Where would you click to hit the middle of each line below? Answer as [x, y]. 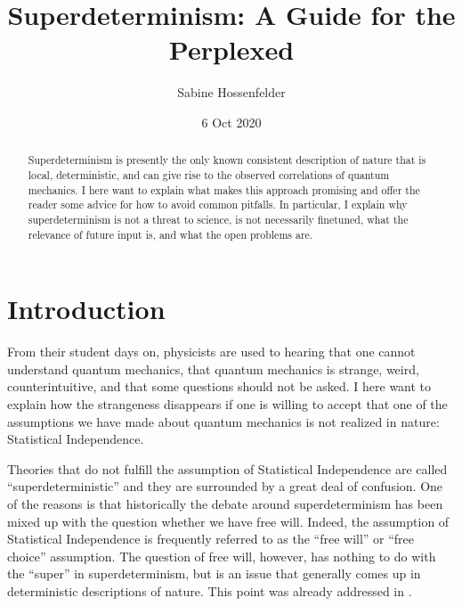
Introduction [86, 309]
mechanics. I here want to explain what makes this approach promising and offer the [224, 189]
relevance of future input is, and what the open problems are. [170, 234]
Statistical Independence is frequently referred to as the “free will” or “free [211, 539]
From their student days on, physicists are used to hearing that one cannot [211, 352]
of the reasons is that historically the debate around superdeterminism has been [225, 503]
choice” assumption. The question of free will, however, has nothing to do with [222, 556]
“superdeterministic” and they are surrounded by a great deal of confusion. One [225, 486]
